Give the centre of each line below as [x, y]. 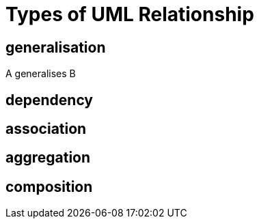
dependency [50, 100]
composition [49, 186]
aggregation [48, 158]
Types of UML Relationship [130, 14]
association [46, 129]
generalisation [56, 47]
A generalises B [41, 74]
